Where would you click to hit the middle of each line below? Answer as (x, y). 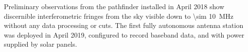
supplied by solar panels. (41, 44)
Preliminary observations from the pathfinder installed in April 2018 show (114, 6)
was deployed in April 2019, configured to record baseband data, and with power (124, 34)
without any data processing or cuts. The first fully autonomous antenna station (124, 25)
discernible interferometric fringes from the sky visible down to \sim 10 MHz (119, 16)
